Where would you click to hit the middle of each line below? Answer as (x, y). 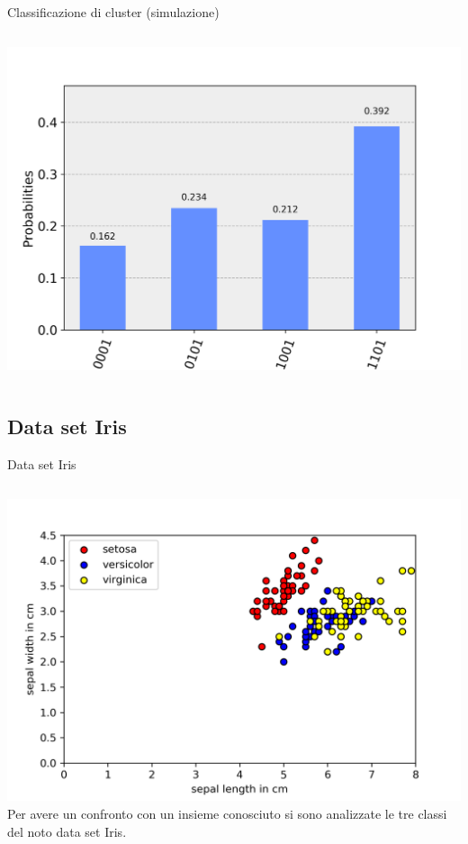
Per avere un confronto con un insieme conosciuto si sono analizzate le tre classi (227, 814)
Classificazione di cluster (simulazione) (113, 12)
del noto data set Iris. (67, 831)
